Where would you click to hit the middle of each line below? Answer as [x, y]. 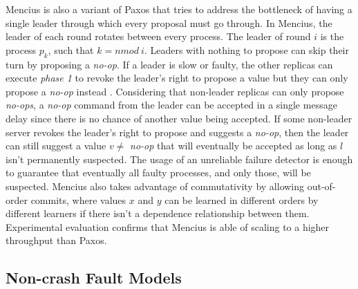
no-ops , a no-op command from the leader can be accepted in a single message [171, 105]
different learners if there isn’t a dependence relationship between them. [158, 213]
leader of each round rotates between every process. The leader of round [158, 36]
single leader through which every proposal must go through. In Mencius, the [169, 22]
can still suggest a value [56, 146]
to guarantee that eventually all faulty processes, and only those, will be [158, 173]
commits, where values [78, 199]
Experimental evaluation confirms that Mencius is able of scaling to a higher [168, 226]
